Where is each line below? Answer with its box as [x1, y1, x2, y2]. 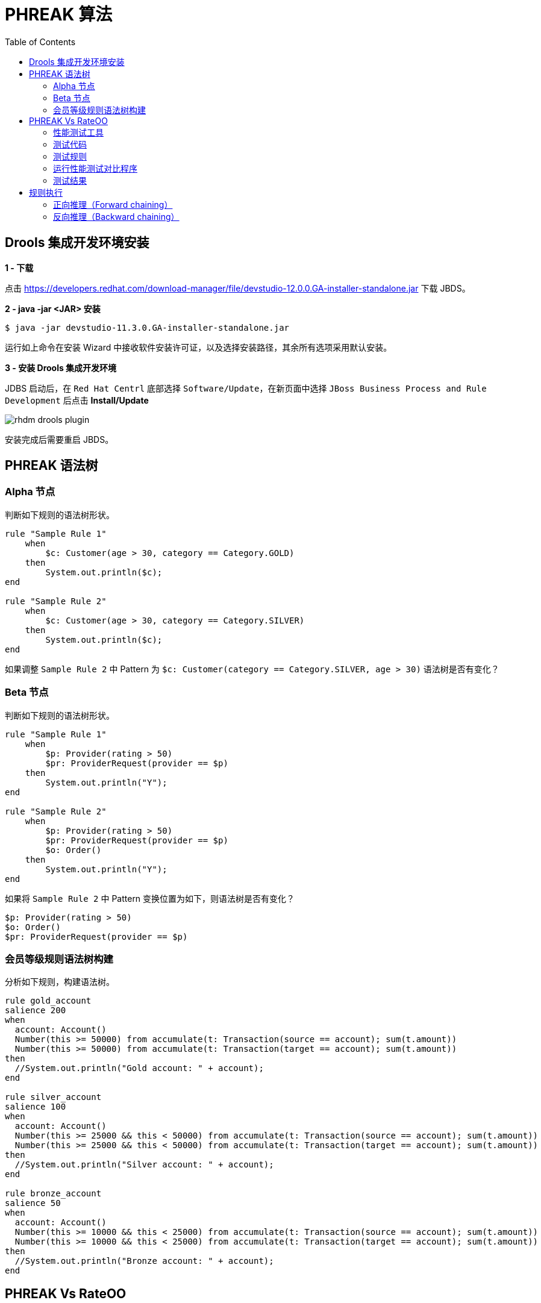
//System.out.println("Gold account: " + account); [14, 1063, 264, 1073]
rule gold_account [5, 996, 92, 1006]
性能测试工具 [53, 127, 104, 137]
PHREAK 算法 [5, 4, 113, 25]
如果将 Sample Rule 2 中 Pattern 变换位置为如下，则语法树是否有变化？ [5, 893, 295, 904]
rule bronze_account [5, 1189, 102, 1199]
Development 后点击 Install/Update [5, 395, 149, 405]
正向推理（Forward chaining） [53, 199, 173, 210]
